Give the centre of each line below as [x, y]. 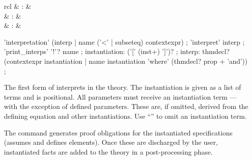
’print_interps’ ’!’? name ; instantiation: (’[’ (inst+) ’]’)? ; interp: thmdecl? [117, 51]
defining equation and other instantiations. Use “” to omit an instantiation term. [126, 116]
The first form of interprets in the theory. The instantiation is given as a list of [123, 87]
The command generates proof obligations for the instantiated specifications [118, 132]
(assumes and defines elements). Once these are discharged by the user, [111, 142]
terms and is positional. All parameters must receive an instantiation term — [120, 96]
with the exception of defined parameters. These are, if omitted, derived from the [126, 106]
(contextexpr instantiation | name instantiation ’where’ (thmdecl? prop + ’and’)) [126, 61]
